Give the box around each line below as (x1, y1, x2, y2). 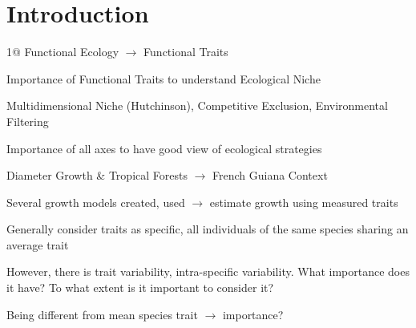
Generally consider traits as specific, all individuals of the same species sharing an (6, 221, 409, 237)
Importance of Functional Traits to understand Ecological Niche (6, 70, 321, 87)
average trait (6, 236, 69, 253)
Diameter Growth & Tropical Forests (6, 167, 188, 184)
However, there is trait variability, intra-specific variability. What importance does (6, 263, 410, 280)
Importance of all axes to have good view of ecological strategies (6, 140, 322, 156)
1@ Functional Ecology (6, 43, 119, 60)
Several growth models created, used (6, 193, 185, 210)
